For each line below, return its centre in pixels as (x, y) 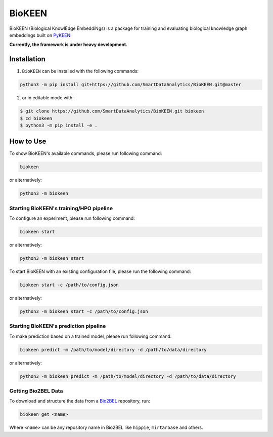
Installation (27, 59)
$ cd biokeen (36, 118)
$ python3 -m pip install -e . (59, 125)
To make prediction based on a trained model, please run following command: (90, 336)
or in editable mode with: (48, 98)
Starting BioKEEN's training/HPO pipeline (61, 208)
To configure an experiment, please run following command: (72, 218)
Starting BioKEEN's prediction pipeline (58, 326)
